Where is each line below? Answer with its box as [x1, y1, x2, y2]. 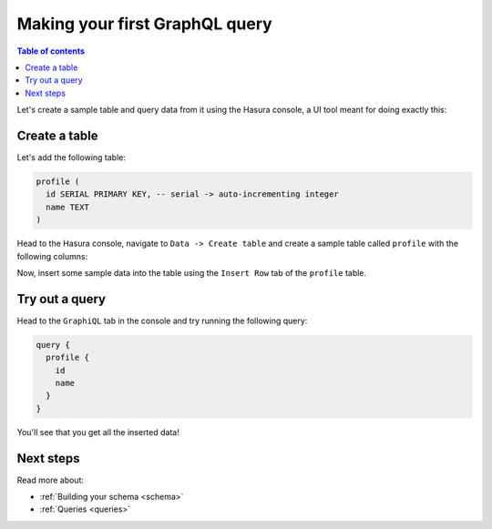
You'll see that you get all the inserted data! [16, 426, 179, 437]
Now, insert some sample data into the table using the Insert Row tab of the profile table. [16, 267, 367, 278]
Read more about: [16, 474, 84, 485]
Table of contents [16, 46, 86, 56]
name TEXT [46, 201, 90, 212]
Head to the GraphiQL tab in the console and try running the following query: [16, 315, 308, 326]
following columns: [16, 250, 88, 261]
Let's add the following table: [16, 152, 127, 163]
